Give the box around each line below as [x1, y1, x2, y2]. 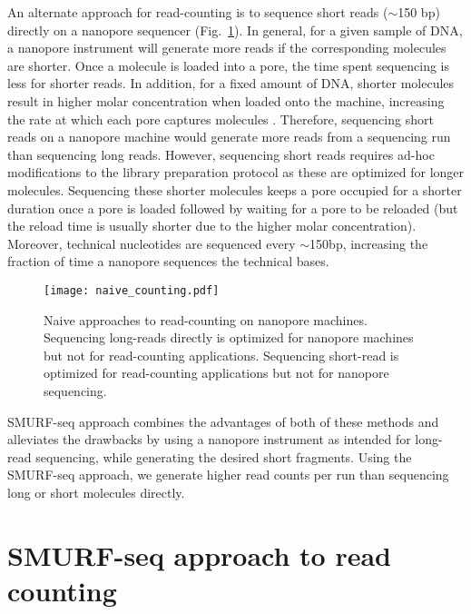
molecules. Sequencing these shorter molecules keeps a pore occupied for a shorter [7, 180, 462, 199]
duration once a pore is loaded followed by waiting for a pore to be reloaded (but [7, 198, 458, 217]
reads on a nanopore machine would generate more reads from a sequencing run [7, 127, 451, 146]
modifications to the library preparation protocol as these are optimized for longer [7, 163, 465, 182]
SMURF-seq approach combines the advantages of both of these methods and [7, 411, 439, 431]
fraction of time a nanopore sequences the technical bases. [7, 252, 329, 271]
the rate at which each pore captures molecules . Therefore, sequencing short [7, 109, 434, 128]
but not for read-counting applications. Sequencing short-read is [44, 345, 399, 364]
